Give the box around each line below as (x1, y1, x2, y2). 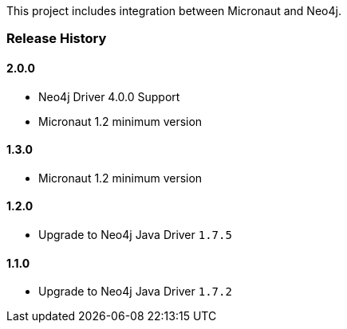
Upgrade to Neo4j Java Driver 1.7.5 (38, 228, 232, 242)
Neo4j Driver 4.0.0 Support (38, 89, 180, 104)
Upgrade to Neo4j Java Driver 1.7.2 (38, 284, 232, 299)
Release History (6, 30, 107, 47)
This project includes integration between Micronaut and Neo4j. (6, 4, 341, 18)
